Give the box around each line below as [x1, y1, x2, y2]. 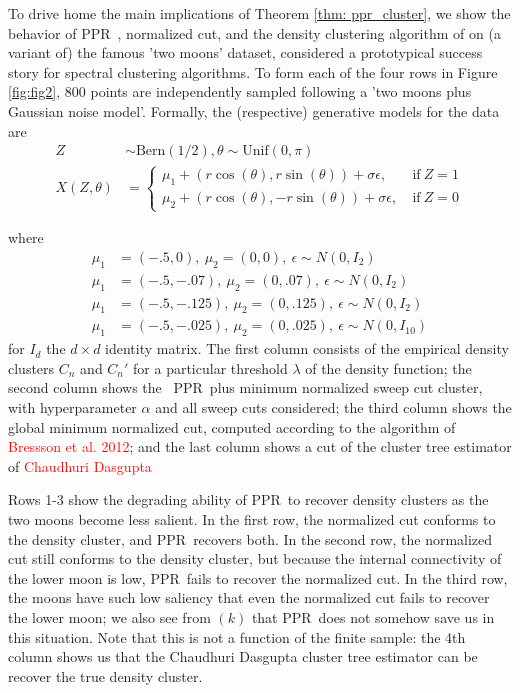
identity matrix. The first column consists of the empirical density [105, 338, 509, 359]
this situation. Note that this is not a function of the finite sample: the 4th [8, 626, 466, 647]
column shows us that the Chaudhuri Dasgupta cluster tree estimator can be [8, 646, 478, 667]
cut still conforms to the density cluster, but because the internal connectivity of [8, 548, 502, 569]
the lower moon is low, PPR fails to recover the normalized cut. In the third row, [8, 567, 508, 588]
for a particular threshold [133, 357, 288, 378]
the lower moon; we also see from [8, 607, 211, 627]
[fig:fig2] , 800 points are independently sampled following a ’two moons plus [8, 81, 472, 102]
